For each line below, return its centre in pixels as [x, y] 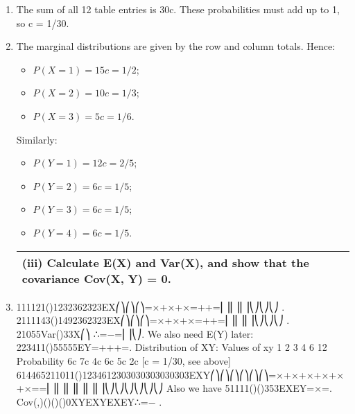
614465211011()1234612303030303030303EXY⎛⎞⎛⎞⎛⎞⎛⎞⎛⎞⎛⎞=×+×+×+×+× [180, 374]
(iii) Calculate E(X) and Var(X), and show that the [165, 262]
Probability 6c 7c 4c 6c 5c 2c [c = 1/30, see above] [123, 360]
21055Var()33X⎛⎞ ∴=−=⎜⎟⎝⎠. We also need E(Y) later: [135, 333]
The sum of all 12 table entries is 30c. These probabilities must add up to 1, [178, 9]
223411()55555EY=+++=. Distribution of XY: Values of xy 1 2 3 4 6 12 [172, 347]
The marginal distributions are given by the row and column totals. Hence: [176, 46]
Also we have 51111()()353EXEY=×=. [249, 388]
